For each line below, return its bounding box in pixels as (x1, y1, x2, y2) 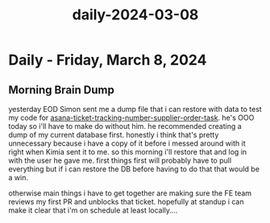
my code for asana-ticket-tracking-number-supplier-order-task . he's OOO (8, 113, 255, 122)
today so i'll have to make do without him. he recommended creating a (8, 122, 242, 130)
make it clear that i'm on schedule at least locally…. (8, 205, 178, 215)
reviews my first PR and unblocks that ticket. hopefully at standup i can (8, 197, 244, 206)
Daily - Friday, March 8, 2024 (8, 51, 207, 69)
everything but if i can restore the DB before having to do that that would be (8, 164, 260, 174)
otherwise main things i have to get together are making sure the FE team (8, 188, 252, 198)
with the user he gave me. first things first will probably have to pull (8, 155, 232, 165)
